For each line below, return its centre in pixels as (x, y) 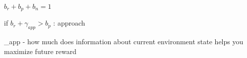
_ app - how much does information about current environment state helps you (124, 42)
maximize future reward (40, 51)
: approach (69, 23)
